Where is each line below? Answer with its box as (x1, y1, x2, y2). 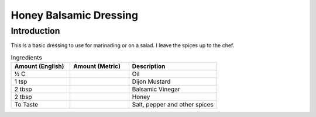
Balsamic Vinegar (132, 85, 181, 93)
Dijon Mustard (132, 77, 171, 86)
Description (132, 62, 166, 70)
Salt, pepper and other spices (132, 101, 214, 109)
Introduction (11, 26, 60, 36)
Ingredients (11, 53, 42, 61)
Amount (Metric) (73, 62, 121, 70)
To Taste (14, 101, 38, 109)
